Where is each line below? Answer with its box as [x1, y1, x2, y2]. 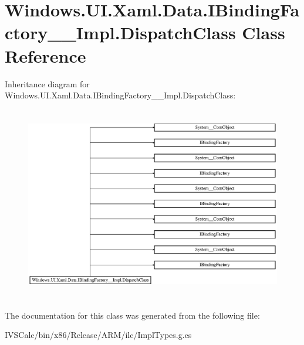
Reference [5, 43, 86, 67]
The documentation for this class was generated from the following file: [5, 309, 260, 321]
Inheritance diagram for [5, 77, 90, 90]
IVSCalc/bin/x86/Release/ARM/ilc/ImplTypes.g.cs [5, 329, 192, 341]
